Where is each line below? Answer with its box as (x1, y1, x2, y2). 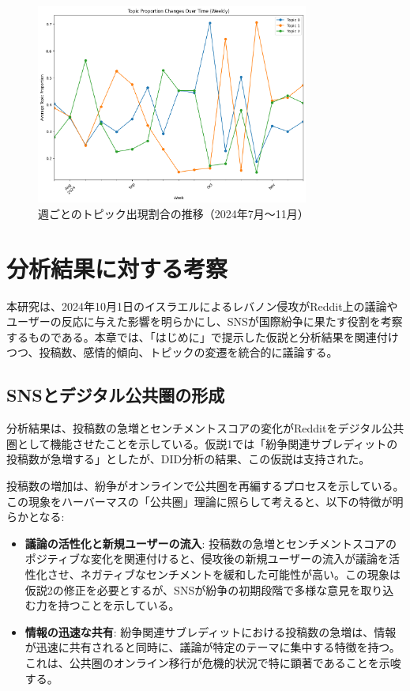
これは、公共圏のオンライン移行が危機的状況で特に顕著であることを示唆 (24, 654, 401, 670)
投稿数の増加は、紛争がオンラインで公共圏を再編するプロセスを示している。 (6, 478, 404, 494)
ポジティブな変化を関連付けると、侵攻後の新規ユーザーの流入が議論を (24, 550, 389, 567)
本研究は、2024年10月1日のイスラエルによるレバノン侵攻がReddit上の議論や (6, 297, 398, 314)
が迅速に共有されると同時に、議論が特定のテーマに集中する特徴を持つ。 (24, 639, 401, 655)
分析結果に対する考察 (6, 251, 228, 284)
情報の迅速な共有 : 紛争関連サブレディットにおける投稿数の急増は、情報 (24, 623, 397, 640)
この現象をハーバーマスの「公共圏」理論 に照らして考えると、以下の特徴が (6, 493, 393, 509)
